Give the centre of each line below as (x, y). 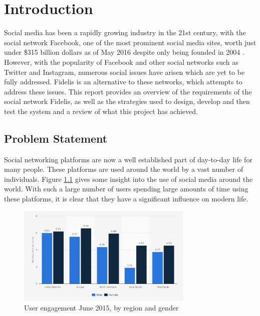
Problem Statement (56, 138)
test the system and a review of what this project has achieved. (101, 111)
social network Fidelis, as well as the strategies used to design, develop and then (127, 101)
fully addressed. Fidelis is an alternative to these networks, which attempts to (123, 82)
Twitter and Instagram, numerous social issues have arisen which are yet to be (124, 72)
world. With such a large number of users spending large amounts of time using (126, 189)
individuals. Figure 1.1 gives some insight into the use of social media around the (128, 179)
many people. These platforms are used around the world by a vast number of (124, 169)
